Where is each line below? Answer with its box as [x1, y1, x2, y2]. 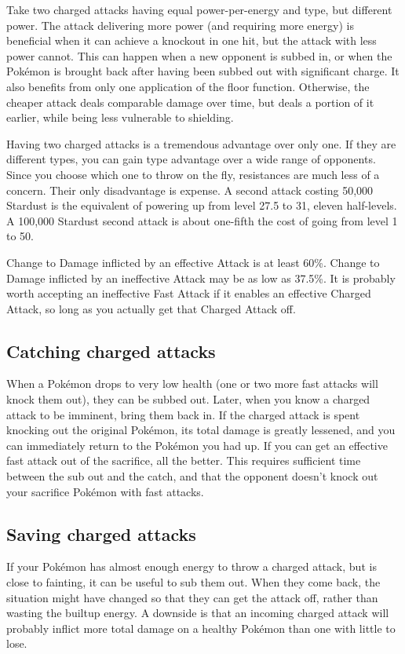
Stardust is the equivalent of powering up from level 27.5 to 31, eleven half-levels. [6, 197, 397, 214]
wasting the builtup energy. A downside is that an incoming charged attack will [6, 605, 389, 621]
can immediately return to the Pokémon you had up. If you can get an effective [6, 437, 388, 453]
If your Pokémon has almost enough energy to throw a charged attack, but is [6, 558, 377, 575]
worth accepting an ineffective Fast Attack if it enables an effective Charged [6, 285, 371, 301]
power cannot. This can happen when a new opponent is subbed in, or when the [6, 47, 392, 64]
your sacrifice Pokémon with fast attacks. [6, 483, 204, 499]
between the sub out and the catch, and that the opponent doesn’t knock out [6, 468, 378, 484]
